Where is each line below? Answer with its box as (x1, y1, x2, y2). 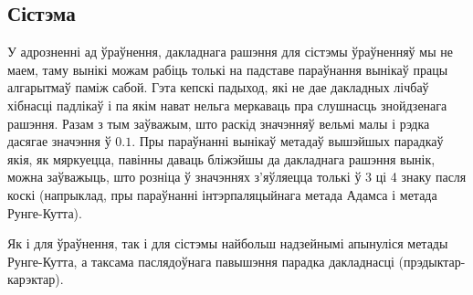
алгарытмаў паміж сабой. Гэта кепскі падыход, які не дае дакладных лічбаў (7, 78, 429, 97)
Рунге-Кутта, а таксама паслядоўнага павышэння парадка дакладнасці (7, 251, 394, 270)
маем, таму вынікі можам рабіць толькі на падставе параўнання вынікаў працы (7, 59, 448, 79)
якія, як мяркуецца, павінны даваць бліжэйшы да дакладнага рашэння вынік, (7, 149, 436, 168)
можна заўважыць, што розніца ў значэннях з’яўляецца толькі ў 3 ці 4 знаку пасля (7, 167, 467, 186)
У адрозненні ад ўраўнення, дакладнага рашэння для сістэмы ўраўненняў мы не (7, 42, 453, 61)
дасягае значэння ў (7, 132, 111, 151)
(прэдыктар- (398, 251, 466, 270)
